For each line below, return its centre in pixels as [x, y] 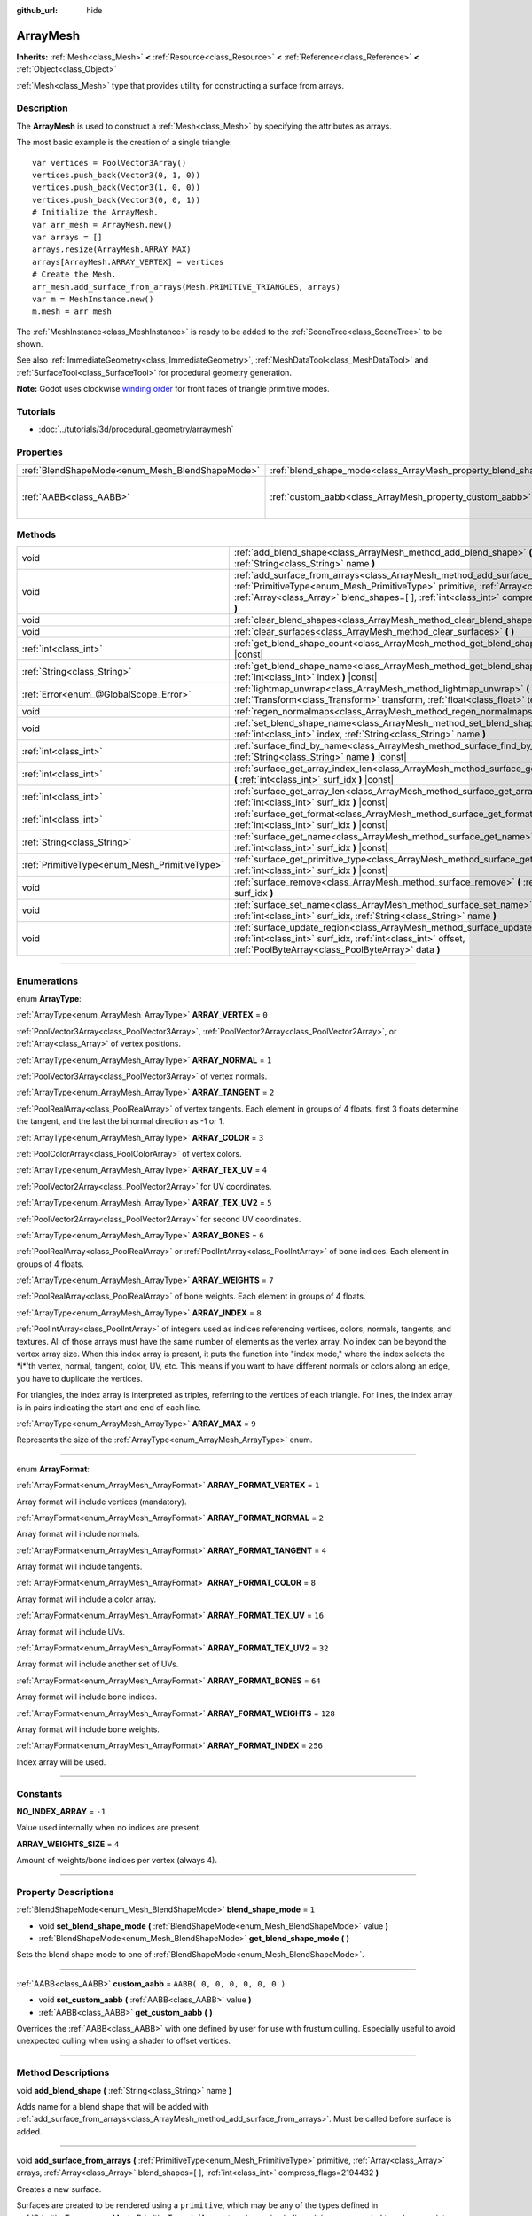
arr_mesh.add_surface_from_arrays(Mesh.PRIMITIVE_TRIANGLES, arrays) [187, 287]
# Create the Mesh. [74, 274]
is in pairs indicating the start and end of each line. [109, 1407]
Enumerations [47, 981]
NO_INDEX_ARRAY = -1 [61, 1811]
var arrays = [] [67, 237]
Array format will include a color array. [86, 1599]
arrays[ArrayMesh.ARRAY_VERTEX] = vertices [128, 262]
